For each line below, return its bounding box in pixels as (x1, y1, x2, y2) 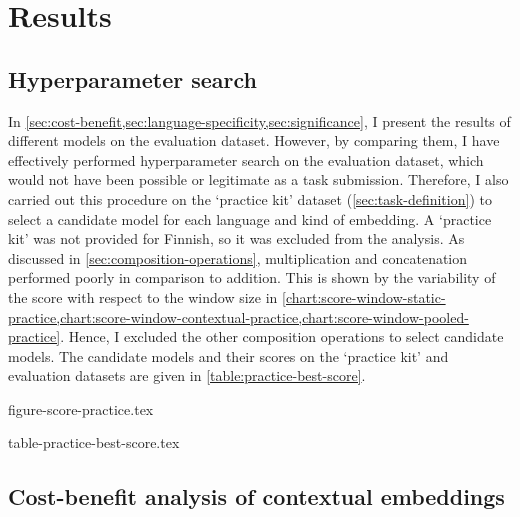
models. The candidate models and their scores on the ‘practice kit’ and (8, 345, 449, 366)
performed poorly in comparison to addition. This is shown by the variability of (8, 267, 496, 288)
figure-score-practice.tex (8, 398, 154, 419)
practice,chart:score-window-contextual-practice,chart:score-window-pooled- (8, 306, 469, 327)
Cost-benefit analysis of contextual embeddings (8, 481, 505, 512)
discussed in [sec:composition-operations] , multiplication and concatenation (8, 247, 468, 268)
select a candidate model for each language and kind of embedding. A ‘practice (8, 208, 492, 229)
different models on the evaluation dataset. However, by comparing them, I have (8, 130, 500, 151)
